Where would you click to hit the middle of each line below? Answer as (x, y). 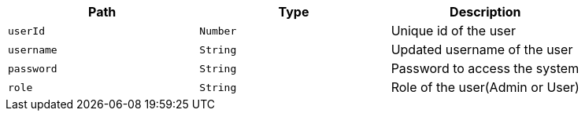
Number (218, 31)
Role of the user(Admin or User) (485, 87)
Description (485, 12)
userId (26, 31)
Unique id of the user (453, 31)
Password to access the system (485, 68)
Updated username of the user (482, 49)
